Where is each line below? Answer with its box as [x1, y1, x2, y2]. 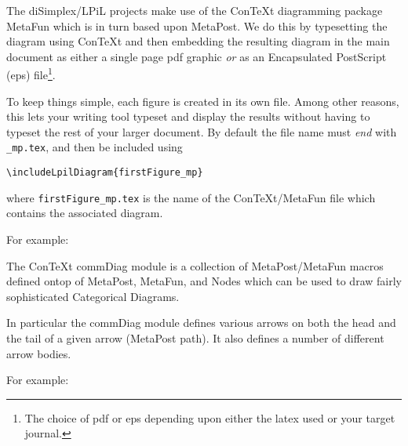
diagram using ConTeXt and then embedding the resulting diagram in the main [6, 33, 390, 49]
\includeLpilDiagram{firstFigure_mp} [6, 167, 203, 179]
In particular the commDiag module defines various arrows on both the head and [6, 314, 396, 331]
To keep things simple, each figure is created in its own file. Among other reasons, [6, 92, 399, 109]
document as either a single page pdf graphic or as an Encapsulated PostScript [6, 48, 387, 64]
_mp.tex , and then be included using [6, 139, 183, 155]
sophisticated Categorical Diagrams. [6, 288, 180, 304]
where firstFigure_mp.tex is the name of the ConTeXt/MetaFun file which [6, 189, 376, 205]
